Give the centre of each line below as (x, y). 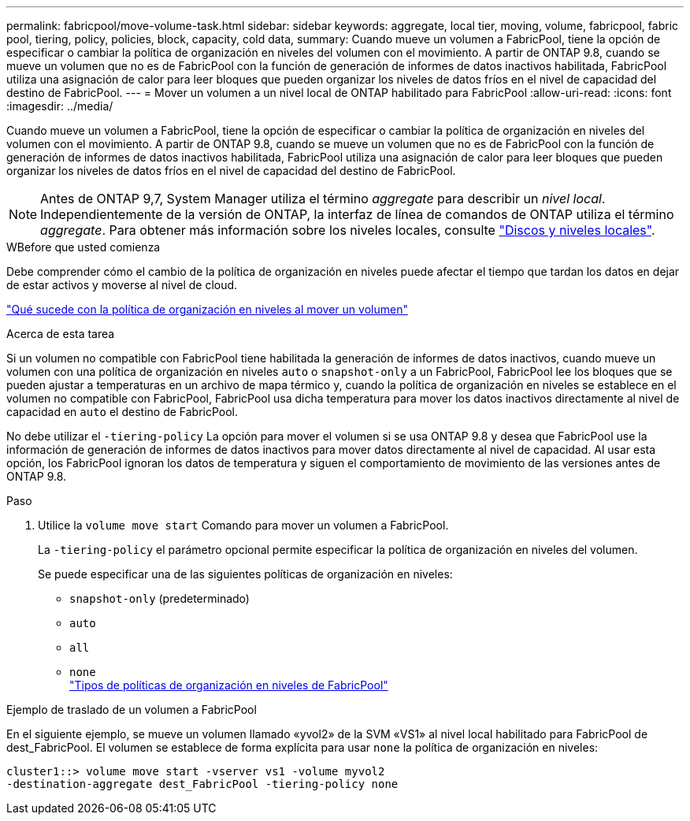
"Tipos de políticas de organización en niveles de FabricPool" (229, 685)
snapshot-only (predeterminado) (160, 598)
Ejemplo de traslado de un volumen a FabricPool (132, 710)
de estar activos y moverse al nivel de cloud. (122, 285)
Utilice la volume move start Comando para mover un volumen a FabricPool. (243, 525)
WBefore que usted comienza (83, 247)
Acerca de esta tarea (61, 334)
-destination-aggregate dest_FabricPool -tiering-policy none (202, 784)
